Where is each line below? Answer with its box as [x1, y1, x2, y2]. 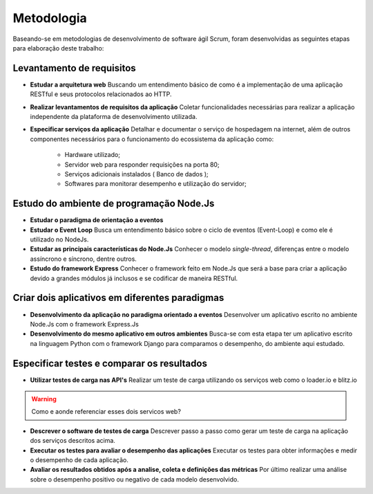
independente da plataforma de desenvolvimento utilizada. [30, 113, 198, 121]
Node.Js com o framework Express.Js [30, 320, 140, 328]
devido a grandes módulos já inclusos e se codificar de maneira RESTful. [30, 274, 238, 282]
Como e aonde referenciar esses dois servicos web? [31, 408, 181, 416]
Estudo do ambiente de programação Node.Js [12, 198, 215, 210]
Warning [31, 394, 57, 403]
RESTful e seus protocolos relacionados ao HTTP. [30, 90, 172, 98]
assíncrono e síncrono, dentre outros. [30, 255, 137, 263]
